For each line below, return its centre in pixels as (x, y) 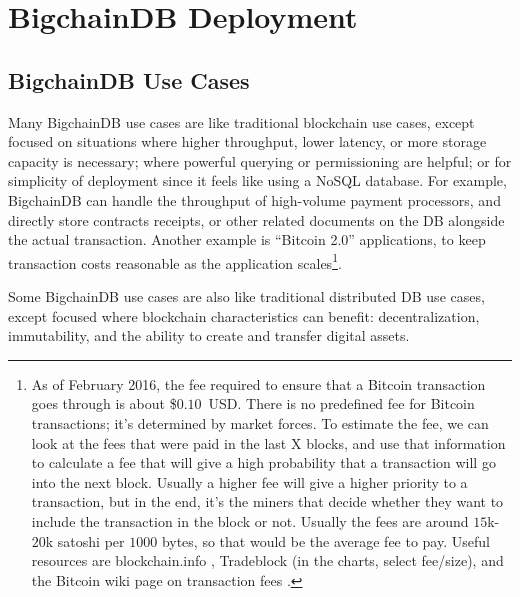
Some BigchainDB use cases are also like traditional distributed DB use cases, (246, 295)
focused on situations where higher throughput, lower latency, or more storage (247, 141)
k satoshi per (85, 540)
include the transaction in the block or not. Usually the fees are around (250, 520)
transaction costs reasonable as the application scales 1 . (175, 261)
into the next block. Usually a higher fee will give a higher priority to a (249, 481)
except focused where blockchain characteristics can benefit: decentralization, (244, 315)
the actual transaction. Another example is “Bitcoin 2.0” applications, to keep (247, 239)
